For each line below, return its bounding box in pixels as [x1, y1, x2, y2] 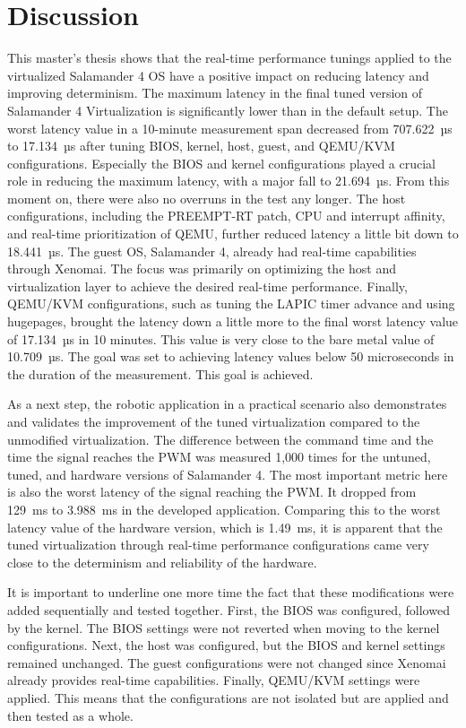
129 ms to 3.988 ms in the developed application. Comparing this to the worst [7, 499, 441, 518]
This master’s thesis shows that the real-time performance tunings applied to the [7, 48, 452, 67]
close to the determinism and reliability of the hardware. [7, 552, 317, 571]
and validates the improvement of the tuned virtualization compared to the [7, 412, 420, 430]
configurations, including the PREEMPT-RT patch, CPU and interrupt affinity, [7, 206, 445, 225]
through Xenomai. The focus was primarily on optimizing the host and [7, 259, 396, 278]
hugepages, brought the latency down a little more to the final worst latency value [7, 312, 459, 331]
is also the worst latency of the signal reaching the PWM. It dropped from [7, 482, 417, 501]
